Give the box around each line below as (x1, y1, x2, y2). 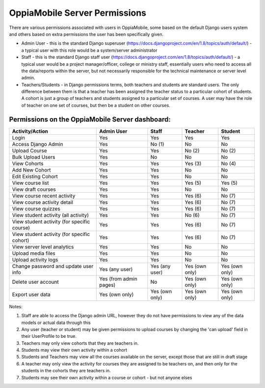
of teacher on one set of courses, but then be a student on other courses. (21, 102, 170, 108)
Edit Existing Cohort (12, 173, 58, 179)
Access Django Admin (12, 141, 63, 148)
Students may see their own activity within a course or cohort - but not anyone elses (21, 374, 192, 381)
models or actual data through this (21, 320, 91, 326)
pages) (99, 281, 116, 288)
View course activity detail (12, 199, 74, 206)
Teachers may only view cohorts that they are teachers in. (21, 340, 139, 346)
